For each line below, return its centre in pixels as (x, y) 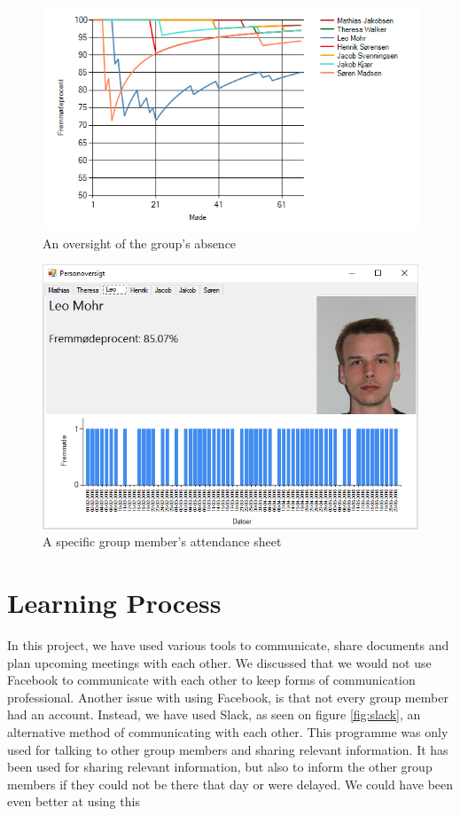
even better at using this (74, 801)
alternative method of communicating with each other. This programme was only (228, 731)
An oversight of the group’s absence (140, 243)
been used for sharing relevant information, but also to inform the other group (220, 767)
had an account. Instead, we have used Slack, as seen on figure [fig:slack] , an (214, 714)
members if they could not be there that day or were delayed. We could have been (230, 784)
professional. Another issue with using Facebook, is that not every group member (228, 697)
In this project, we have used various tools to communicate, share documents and (228, 644)
